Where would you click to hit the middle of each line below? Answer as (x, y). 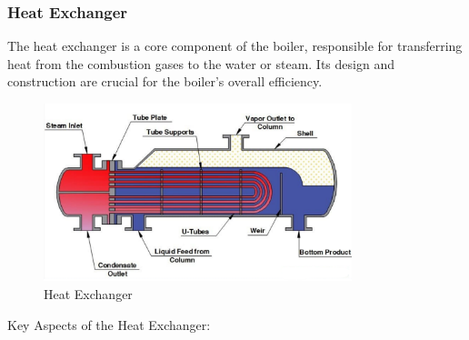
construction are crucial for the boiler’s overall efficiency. (165, 81)
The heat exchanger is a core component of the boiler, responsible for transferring (235, 46)
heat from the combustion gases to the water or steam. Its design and (201, 63)
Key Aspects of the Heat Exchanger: (109, 324)
